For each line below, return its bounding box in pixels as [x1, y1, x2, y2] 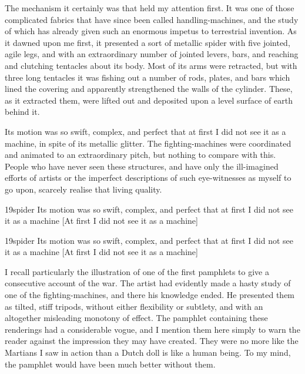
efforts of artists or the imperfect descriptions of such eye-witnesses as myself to [5, 171, 291, 184]
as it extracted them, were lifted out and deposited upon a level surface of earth [5, 94, 293, 106]
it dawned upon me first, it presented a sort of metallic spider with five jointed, [5, 36, 290, 48]
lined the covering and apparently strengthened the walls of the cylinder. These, [5, 82, 293, 95]
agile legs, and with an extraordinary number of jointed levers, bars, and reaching [5, 48, 299, 60]
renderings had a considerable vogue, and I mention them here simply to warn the [5, 323, 300, 335]
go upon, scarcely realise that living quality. [5, 183, 162, 195]
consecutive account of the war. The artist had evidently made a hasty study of [5, 277, 291, 289]
